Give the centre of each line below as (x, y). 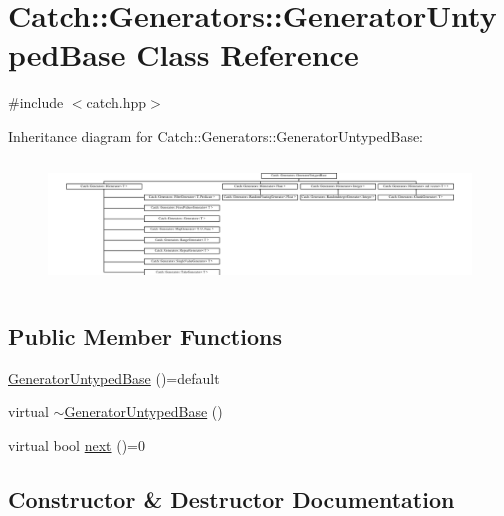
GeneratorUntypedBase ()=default (114, 377)
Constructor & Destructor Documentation (231, 498)
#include (36, 102)
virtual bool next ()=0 (76, 444)
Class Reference (247, 54)
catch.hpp (116, 102)
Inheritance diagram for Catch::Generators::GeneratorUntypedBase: (216, 135)
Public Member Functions (145, 335)
